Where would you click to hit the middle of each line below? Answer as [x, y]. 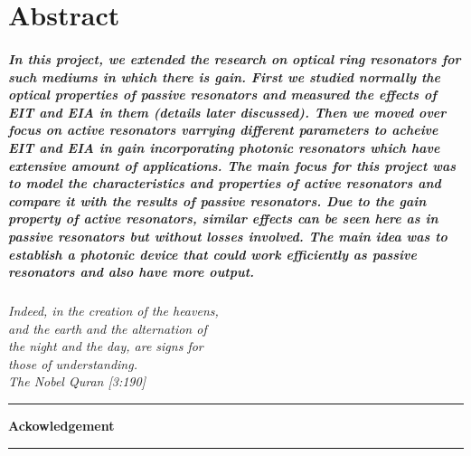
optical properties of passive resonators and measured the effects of [222, 95]
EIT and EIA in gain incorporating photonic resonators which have [224, 147]
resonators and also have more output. [132, 272]
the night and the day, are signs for [106, 346]
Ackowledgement [61, 426]
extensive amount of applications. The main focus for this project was [232, 165]
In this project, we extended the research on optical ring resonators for [235, 58]
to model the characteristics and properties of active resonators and [225, 183]
